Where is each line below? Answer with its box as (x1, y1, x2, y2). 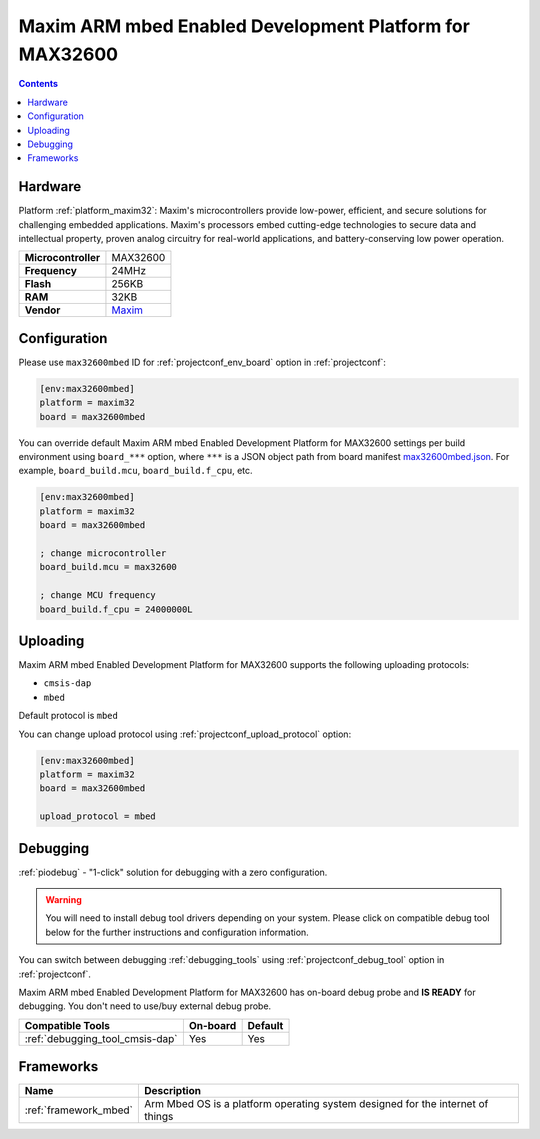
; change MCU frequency (39, 590, 157, 601)
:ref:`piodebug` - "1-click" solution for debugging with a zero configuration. (18, 866, 328, 878)
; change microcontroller (39, 547, 167, 559)
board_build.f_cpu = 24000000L (39, 603, 194, 615)
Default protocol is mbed (18, 710, 119, 722)
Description (143, 1084, 202, 1098)
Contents (18, 78, 59, 90)
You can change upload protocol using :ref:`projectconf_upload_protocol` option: (18, 728, 352, 740)
